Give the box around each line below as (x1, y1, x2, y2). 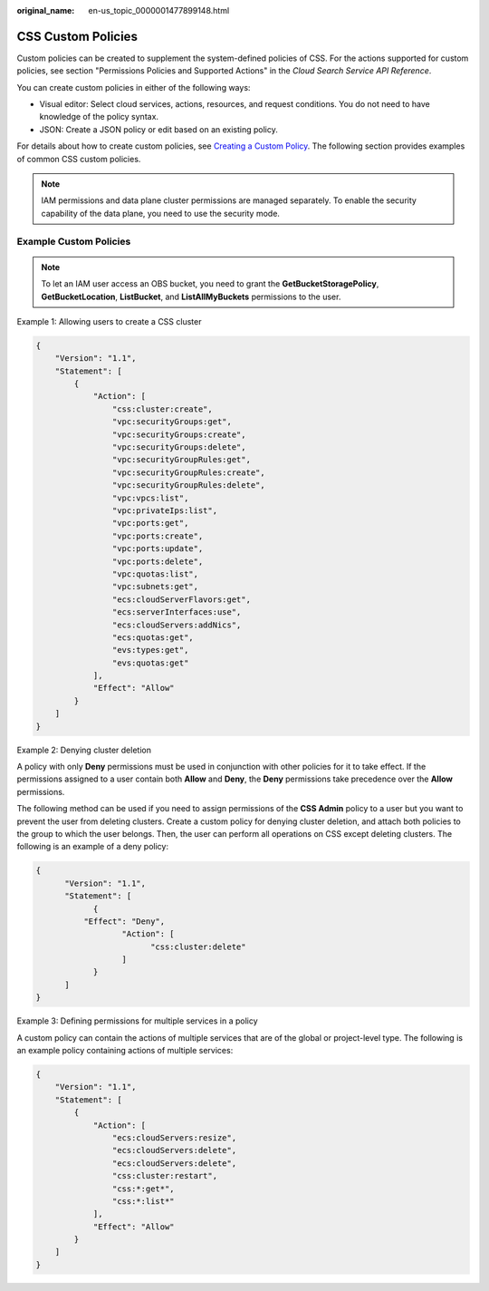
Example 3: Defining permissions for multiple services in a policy (16, 1015, 258, 1026)
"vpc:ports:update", (111, 544, 204, 554)
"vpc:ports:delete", (111, 556, 204, 567)
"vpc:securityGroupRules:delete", (111, 480, 266, 490)
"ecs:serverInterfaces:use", (111, 607, 242, 617)
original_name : (16, 5, 75, 15)
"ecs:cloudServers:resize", (111, 1132, 237, 1142)
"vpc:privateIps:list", (111, 506, 217, 516)
